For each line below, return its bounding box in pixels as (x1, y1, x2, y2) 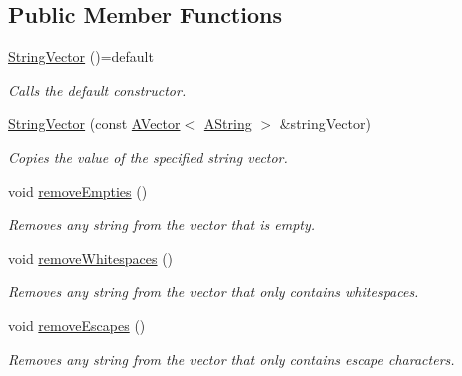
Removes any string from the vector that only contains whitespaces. (8, 281, 419, 302)
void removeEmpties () (8, 180, 148, 201)
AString (203, 113, 252, 134)
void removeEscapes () (8, 314, 146, 335)
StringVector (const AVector (8, 113, 181, 134)
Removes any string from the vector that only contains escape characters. (8, 348, 455, 369)
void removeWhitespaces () (8, 247, 174, 268)
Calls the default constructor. (8, 79, 187, 100)
